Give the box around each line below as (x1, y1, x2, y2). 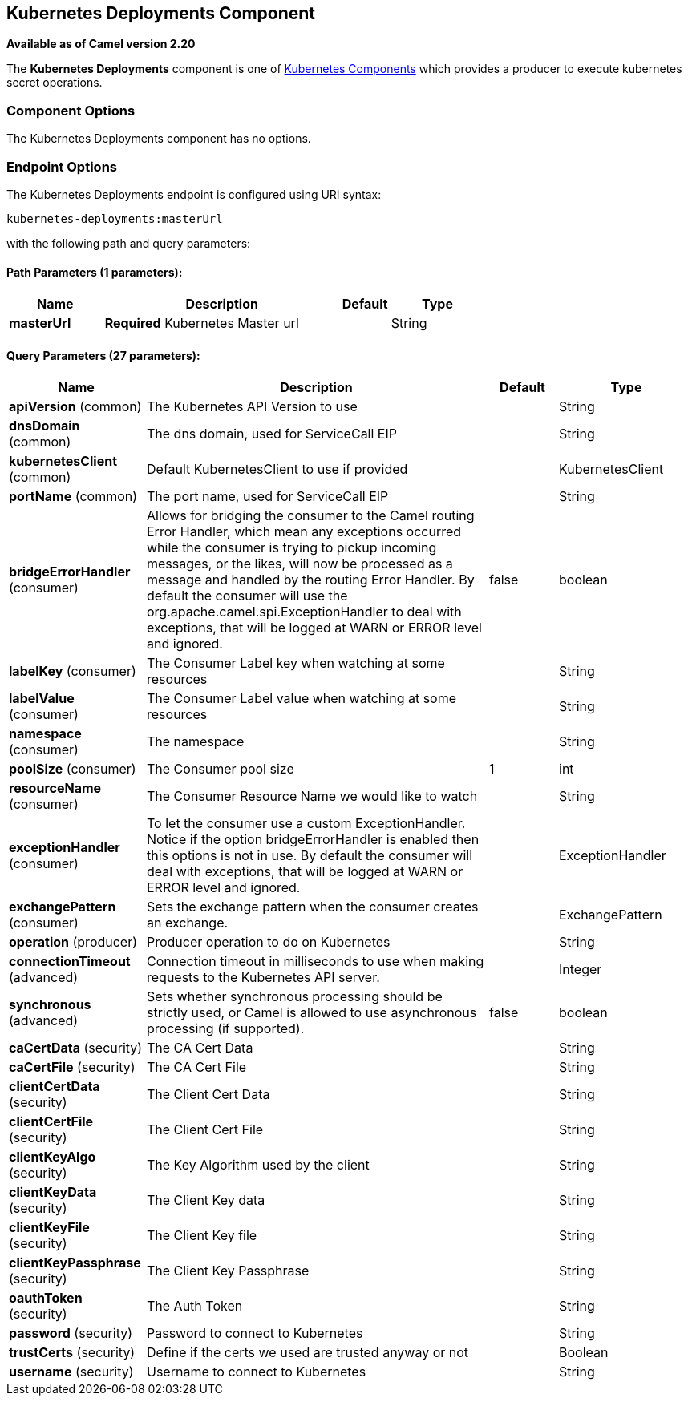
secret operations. (6, 75, 103, 90)
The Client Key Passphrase (147, 1263, 310, 1279)
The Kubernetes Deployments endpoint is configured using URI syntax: (6, 187, 382, 201)
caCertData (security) (9, 1040, 143, 1057)
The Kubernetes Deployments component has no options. (6, 131, 311, 146)
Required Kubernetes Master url (104, 315, 299, 332)
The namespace (147, 733, 245, 750)
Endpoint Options (6, 158, 117, 175)
